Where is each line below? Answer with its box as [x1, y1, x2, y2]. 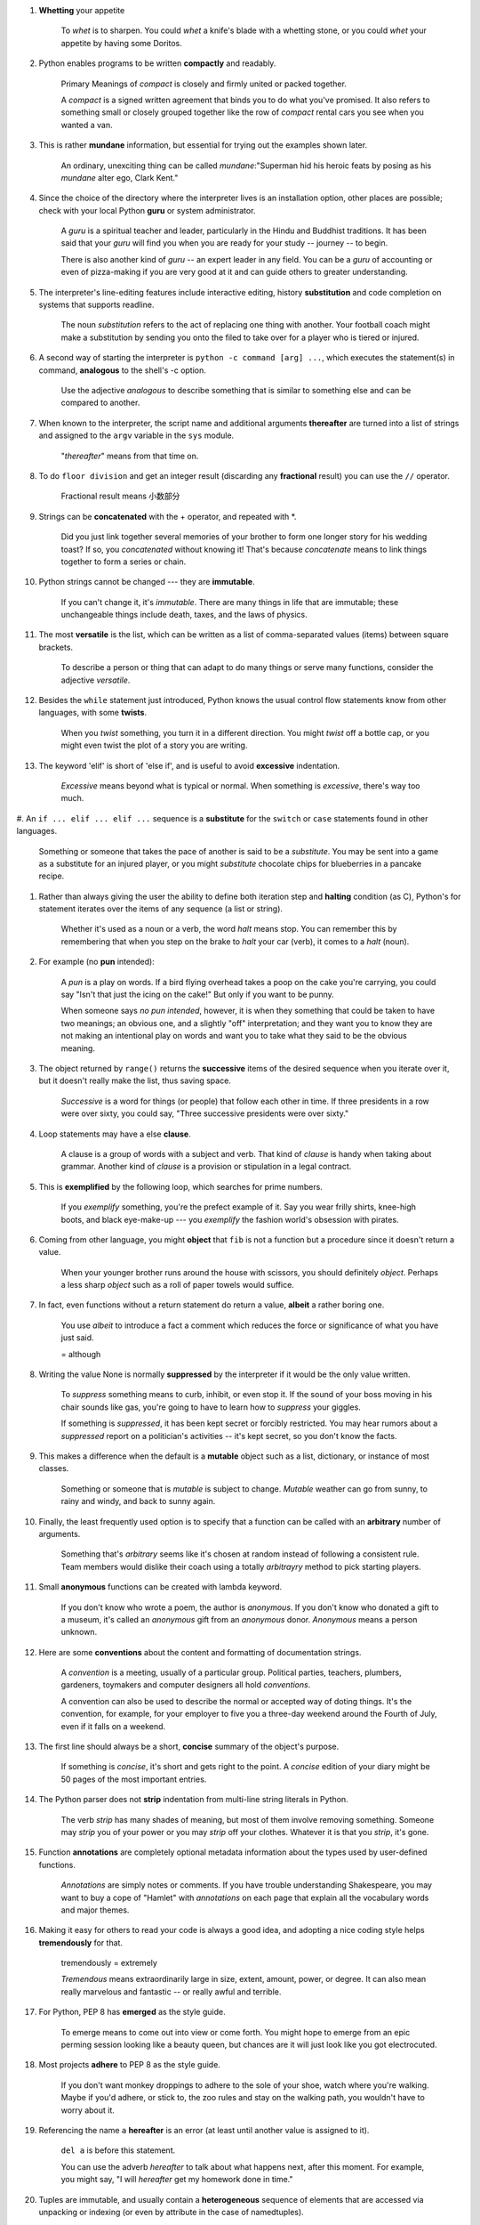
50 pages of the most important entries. [60, 1774, 207, 1784]
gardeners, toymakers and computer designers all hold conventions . [60, 1679, 311, 1690]
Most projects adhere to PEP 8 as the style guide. [38, 2059, 221, 2070]
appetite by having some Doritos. [60, 37, 182, 48]
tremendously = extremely [60, 1958, 157, 1969]
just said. [60, 1332, 94, 1343]
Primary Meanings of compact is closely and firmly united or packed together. [60, 78, 347, 89]
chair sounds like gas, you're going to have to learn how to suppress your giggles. [60, 1402, 362, 1412]
